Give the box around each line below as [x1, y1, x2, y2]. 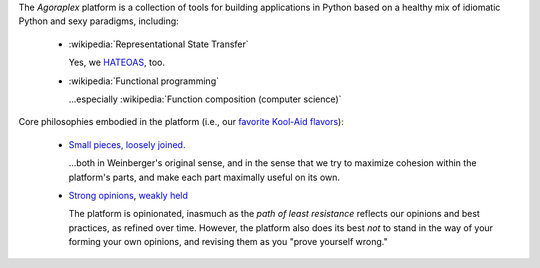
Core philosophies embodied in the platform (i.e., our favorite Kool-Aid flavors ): [18, 116, 344, 128]
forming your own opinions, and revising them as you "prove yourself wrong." [68, 236, 389, 248]
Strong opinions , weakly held [68, 189, 189, 201]
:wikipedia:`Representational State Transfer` [68, 38, 249, 50]
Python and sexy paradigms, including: [18, 15, 179, 27]
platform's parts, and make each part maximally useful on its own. [68, 171, 340, 183]
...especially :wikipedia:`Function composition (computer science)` [68, 93, 342, 105]
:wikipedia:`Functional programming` [68, 75, 220, 87]
